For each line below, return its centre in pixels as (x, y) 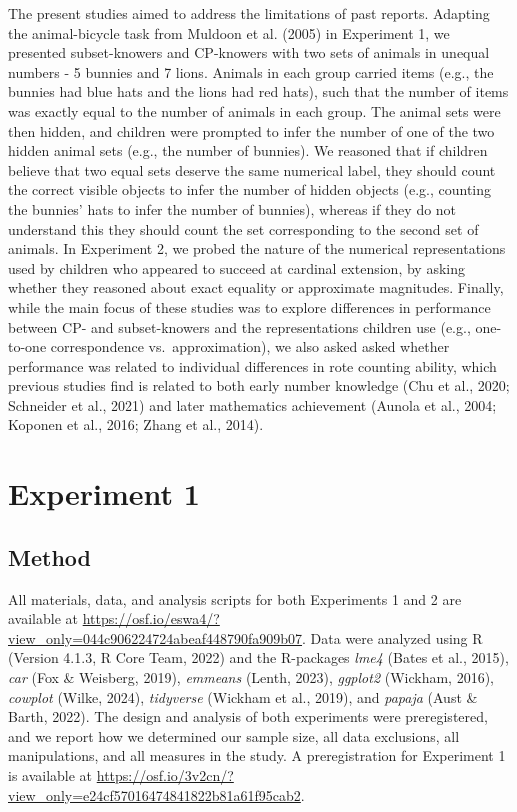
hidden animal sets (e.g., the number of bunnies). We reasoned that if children (248, 150)
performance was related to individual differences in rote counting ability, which (252, 365)
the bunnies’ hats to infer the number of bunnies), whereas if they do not (232, 208)
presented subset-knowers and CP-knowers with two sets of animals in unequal (249, 52)
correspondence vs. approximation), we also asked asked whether (250, 346)
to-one (27, 346)
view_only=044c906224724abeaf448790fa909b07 (155, 637)
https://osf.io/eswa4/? (151, 618)
